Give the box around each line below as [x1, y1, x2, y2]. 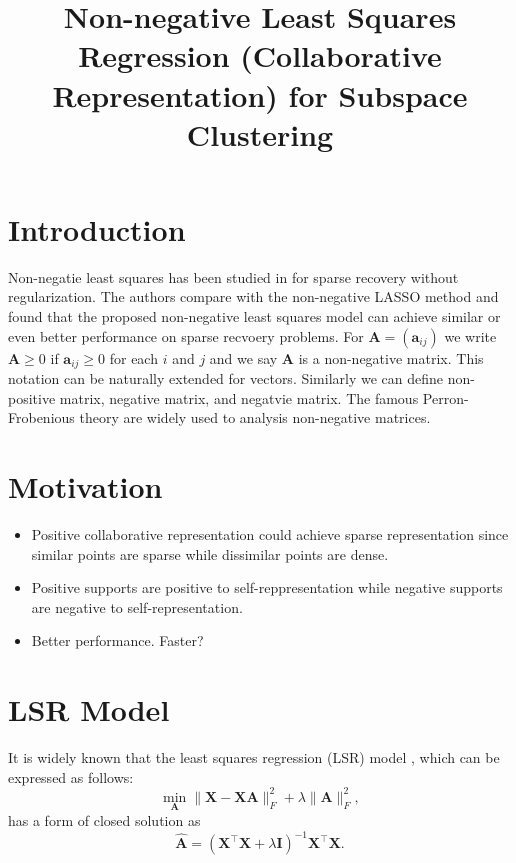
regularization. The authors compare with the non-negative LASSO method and [8, 286, 499, 307]
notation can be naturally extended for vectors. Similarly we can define [8, 368, 444, 389]
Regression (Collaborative [78, 35, 442, 76]
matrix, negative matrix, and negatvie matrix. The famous [59, 387, 419, 408]
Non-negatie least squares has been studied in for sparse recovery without [8, 266, 459, 287]
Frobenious [8, 407, 75, 428]
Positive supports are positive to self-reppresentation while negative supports [31, 577, 503, 598]
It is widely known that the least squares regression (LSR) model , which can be [8, 747, 500, 768]
